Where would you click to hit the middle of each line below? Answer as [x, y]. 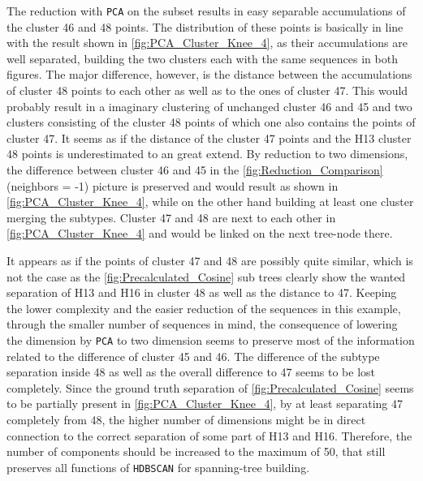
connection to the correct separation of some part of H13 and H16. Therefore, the [209, 435]
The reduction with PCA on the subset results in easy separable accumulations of [206, 11]
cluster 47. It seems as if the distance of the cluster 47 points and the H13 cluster [209, 137]
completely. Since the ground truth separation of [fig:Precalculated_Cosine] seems [210, 387]
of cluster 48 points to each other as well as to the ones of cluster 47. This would [207, 90]
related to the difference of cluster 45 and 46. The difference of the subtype [193, 356]
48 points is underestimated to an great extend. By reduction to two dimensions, [207, 154]
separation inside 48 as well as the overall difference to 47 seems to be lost [191, 372]
